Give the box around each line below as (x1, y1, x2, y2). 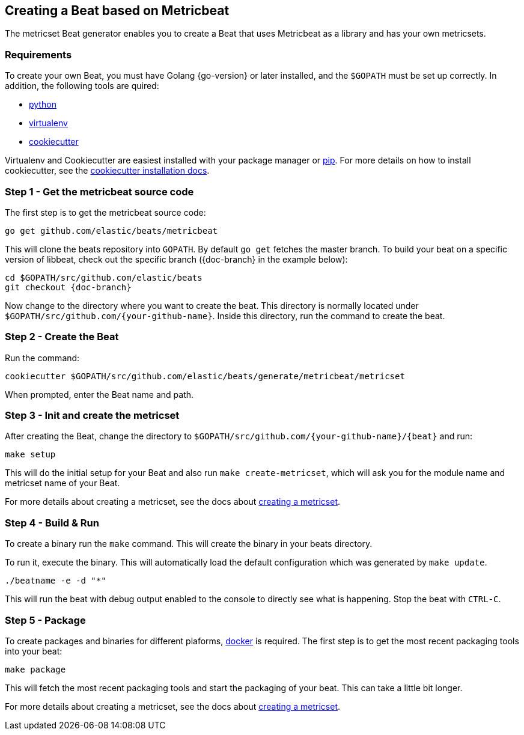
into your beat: (5, 645, 62, 656)
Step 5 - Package (5, 614, 86, 626)
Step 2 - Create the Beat (5, 331, 119, 343)
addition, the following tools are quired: (5, 81, 159, 91)
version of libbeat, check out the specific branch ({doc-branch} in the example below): (5, 254, 348, 264)
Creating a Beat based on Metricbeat (5, 3, 230, 18)
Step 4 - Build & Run (5, 516, 99, 529)
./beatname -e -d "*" (5, 576, 106, 586)
